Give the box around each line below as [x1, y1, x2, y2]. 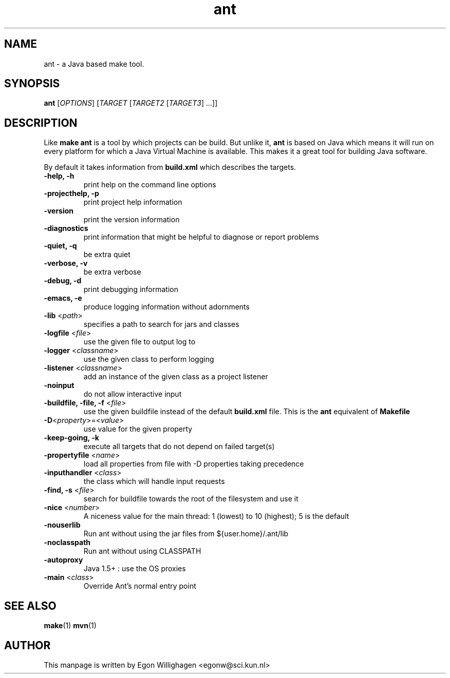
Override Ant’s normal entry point [83, 582, 196, 591]
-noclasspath [44, 538, 91, 547]
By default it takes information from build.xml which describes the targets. [44, 163, 296, 172]
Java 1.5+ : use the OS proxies [83, 564, 186, 573]
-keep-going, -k [44, 433, 99, 442]
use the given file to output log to [83, 337, 196, 346]
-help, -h [44, 171, 74, 181]
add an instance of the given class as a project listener [83, 372, 268, 381]
